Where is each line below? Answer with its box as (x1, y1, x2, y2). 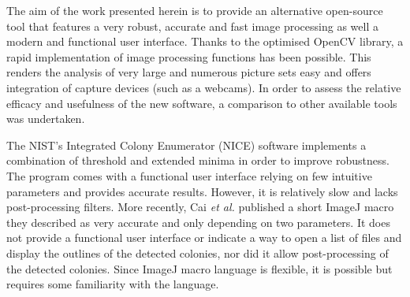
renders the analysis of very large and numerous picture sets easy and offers (6, 64, 371, 80)
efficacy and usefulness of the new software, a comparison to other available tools (6, 95, 397, 111)
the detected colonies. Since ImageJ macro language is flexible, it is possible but (6, 260, 393, 277)
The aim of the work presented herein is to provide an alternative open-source (6, 2, 383, 18)
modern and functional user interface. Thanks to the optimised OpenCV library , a (6, 33, 404, 50)
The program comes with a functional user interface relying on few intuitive (6, 167, 372, 184)
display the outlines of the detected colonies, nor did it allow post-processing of (6, 244, 389, 261)
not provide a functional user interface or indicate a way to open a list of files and (6, 229, 402, 246)
